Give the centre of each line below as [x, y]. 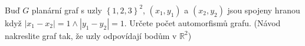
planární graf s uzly [67, 10]
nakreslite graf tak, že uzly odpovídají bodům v [91, 35]
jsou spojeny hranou [264, 10]
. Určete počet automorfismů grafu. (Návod [202, 22]
